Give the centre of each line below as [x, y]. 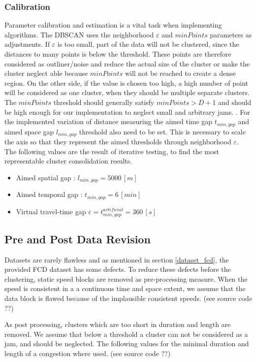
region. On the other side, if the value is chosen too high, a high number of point [127, 82]
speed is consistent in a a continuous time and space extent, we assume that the [125, 288]
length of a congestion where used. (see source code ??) [88, 353]
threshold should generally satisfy [104, 102]
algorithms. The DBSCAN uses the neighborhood [79, 34]
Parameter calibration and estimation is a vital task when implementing [113, 25]
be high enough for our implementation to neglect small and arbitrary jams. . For [127, 112]
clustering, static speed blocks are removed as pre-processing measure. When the [126, 279]
